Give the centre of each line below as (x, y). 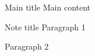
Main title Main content (48, 7)
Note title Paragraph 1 (45, 27)
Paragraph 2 (27, 46)
